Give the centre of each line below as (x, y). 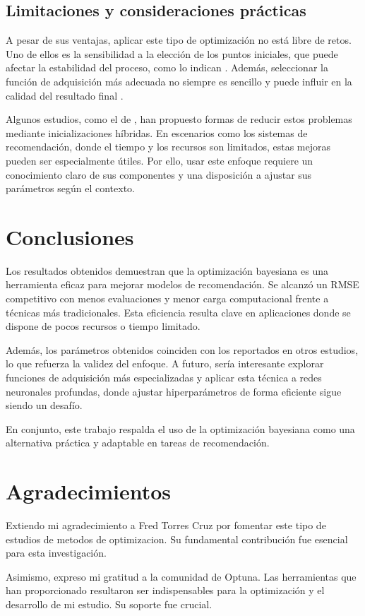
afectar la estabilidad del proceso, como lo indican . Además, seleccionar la (167, 67)
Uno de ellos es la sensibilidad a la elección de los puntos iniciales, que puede (172, 53)
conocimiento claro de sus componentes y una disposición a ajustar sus (159, 174)
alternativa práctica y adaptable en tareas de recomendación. (138, 443)
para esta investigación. (56, 553)
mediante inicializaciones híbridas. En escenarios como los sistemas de (157, 132)
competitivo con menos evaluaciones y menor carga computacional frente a (167, 298)
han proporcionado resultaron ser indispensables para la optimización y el (165, 590)
